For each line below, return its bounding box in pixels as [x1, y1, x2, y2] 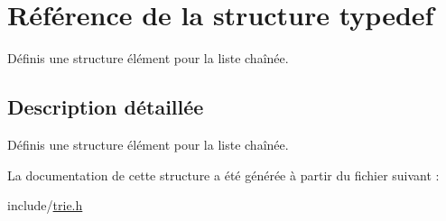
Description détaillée [7, 93, 204, 121]
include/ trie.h [7, 196, 83, 215]
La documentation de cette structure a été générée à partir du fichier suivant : [7, 165, 440, 184]
